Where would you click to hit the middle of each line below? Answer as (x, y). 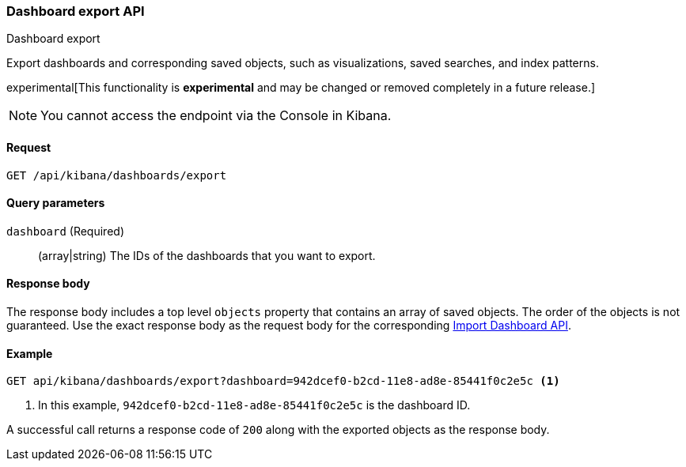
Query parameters (56, 203)
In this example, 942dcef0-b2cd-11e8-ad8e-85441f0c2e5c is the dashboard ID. (254, 405)
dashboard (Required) (65, 231)
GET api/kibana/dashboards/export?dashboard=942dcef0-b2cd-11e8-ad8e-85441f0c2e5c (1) (283, 381)
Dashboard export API (76, 11)
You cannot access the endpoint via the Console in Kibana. (216, 116)
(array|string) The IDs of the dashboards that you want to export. (207, 255)
